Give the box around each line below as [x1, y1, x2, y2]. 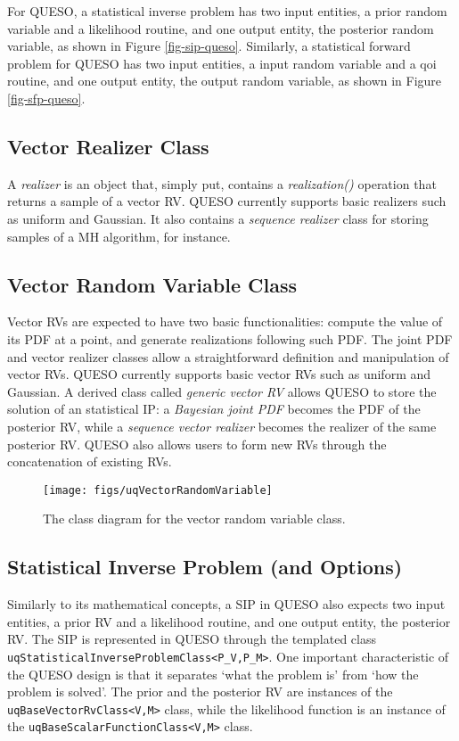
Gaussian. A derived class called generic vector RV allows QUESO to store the [7, 382, 437, 400]
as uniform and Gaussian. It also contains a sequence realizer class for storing [7, 209, 429, 227]
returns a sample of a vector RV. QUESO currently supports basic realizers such [7, 192, 447, 210]
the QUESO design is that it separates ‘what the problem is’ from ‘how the [7, 664, 419, 683]
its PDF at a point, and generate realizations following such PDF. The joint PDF [7, 329, 453, 348]
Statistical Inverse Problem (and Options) [7, 553, 403, 580]
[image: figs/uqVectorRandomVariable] [43, 483, 273, 497]
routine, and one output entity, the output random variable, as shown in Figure [7, 71, 442, 90]
